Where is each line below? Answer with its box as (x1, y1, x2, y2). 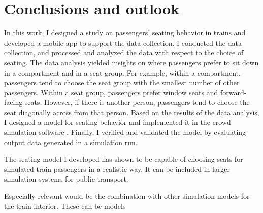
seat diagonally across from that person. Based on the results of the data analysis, (4, 106, 259, 117)
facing (4, 97, 23, 108)
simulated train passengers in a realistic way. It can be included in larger (4, 163, 231, 174)
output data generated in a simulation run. (4, 136, 138, 147)
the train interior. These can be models (4, 200, 126, 211)
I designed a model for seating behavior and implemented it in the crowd (4, 117, 231, 127)
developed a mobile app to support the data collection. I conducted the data (4, 37, 242, 48)
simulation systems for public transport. (4, 173, 128, 184)
